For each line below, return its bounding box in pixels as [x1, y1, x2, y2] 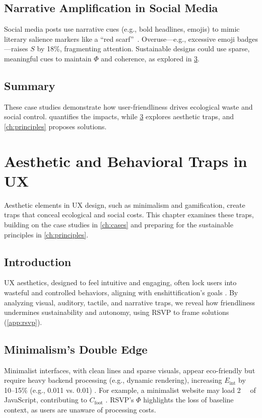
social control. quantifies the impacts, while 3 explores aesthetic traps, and [4, 111, 234, 122]
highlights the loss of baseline [143, 394, 234, 405]
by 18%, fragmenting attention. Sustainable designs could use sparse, [37, 43, 250, 54]
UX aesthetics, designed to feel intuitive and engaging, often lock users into [4, 277, 237, 288]
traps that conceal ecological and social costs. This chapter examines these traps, [4, 209, 254, 220]
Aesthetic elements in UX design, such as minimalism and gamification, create [4, 199, 245, 210]
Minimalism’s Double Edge [4, 341, 148, 357]
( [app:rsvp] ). [4, 316, 42, 327]
